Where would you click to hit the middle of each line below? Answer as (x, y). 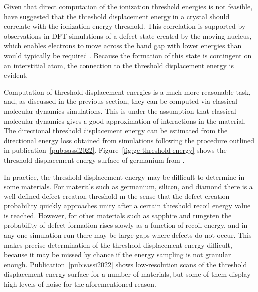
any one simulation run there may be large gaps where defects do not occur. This (128, 235)
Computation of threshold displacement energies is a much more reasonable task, (127, 91)
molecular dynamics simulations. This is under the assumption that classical (120, 111)
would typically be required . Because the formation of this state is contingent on (128, 55)
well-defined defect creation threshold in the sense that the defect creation (117, 196)
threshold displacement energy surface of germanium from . (94, 159)
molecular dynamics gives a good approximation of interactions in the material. (125, 121)
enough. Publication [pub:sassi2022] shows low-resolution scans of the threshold (126, 264)
